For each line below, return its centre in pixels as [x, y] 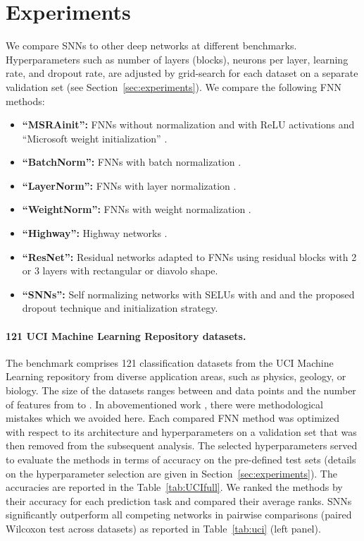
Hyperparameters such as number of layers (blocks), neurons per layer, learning [177, 59]
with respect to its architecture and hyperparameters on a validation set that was [181, 431]
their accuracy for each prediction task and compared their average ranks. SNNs [179, 500]
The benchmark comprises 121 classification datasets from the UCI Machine [170, 362]
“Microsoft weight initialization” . [95, 138]
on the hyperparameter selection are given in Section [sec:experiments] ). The [171, 473]
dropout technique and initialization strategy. [120, 308]
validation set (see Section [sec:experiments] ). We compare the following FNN [174, 86]
